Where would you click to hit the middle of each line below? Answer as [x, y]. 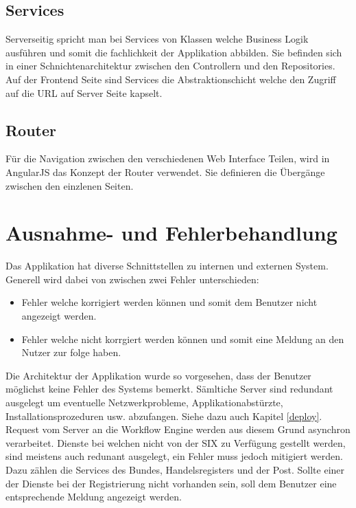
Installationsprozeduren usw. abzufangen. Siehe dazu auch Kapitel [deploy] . [164, 416]
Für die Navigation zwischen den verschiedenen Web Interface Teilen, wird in [168, 158]
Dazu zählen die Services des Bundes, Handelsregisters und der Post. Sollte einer [175, 470]
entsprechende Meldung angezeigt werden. [94, 497]
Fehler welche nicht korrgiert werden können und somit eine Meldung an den [183, 339]
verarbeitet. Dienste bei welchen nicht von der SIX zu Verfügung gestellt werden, [176, 442]
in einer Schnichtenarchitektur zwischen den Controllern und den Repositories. [170, 66]
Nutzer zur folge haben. [71, 352]
